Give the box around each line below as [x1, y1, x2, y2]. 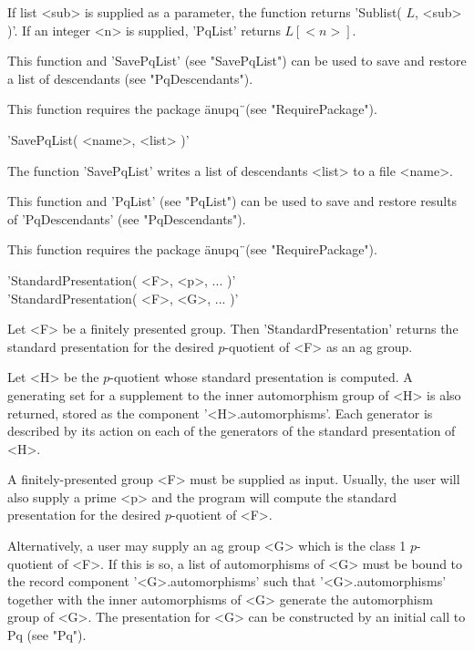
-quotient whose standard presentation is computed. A [109, 367, 413, 387]
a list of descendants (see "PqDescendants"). [7, 68, 253, 88]
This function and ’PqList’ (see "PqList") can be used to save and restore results [7, 191, 458, 211]
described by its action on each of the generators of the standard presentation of [7, 421, 456, 440]
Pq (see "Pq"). [7, 625, 87, 645]
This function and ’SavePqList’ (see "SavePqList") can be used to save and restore [7, 51, 467, 70]
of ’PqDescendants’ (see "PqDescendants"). [7, 209, 246, 228]
